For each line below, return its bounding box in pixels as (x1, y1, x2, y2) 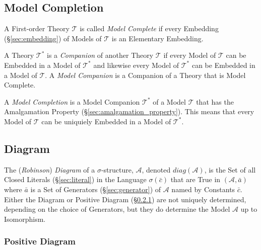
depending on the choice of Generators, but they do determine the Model (4, 204, 230, 214)
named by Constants (171, 184, 235, 194)
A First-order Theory (4, 23, 70, 34)
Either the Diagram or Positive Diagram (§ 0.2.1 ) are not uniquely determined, (4, 194, 246, 204)
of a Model (153, 96, 186, 107)
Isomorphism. (4, 213, 46, 224)
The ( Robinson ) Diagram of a (4, 164, 95, 175)
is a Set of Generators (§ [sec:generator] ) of (30, 184, 161, 194)
